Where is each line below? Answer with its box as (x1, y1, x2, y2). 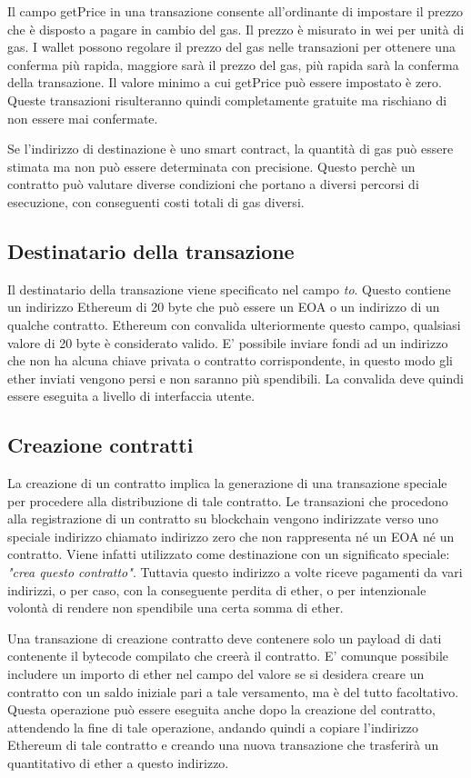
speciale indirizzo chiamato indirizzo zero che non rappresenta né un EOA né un (7, 526, 455, 545)
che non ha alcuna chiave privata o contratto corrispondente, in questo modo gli (7, 351, 453, 370)
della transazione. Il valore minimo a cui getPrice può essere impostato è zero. (7, 73, 442, 92)
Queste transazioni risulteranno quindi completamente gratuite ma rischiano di (7, 90, 447, 109)
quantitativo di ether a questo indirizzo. (7, 753, 229, 772)
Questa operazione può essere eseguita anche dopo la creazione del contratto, (7, 700, 436, 719)
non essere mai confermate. (7, 108, 158, 127)
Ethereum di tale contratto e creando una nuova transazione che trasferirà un (7, 735, 439, 754)
